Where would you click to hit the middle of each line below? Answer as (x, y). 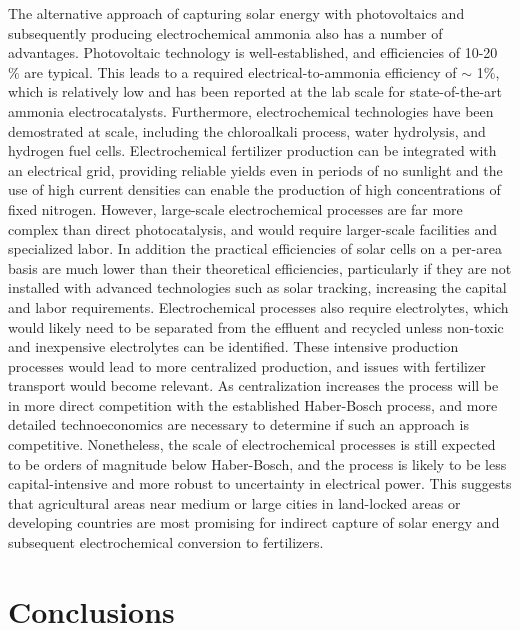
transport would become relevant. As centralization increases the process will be (253, 385)
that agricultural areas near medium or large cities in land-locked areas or (234, 502)
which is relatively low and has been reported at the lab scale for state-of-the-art (255, 91)
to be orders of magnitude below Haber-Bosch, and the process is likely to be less (257, 463)
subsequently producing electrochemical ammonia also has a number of (225, 32)
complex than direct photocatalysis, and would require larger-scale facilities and (252, 228)
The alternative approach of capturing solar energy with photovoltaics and (236, 13)
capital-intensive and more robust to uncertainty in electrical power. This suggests (260, 483)
